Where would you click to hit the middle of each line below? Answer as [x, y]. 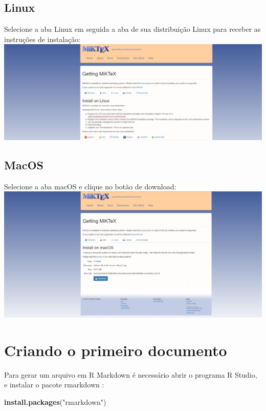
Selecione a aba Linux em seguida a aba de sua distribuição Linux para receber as [132, 29]
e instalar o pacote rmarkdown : [54, 385]
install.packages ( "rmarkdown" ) [55, 402]
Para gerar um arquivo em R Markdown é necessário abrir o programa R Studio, [131, 374]
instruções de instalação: [42, 39]
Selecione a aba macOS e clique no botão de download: [90, 186]
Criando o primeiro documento [116, 350]
